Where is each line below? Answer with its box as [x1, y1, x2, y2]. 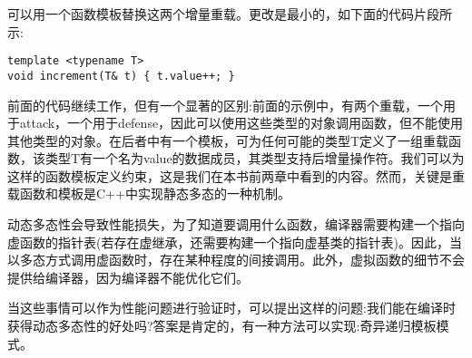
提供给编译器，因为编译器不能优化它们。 [7, 267, 249, 286]
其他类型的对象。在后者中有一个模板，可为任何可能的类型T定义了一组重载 [7, 131, 449, 150]
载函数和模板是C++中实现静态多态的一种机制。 [7, 184, 290, 203]
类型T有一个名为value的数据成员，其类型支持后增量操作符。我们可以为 [44, 149, 465, 168]
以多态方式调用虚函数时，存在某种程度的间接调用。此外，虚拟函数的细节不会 [7, 250, 465, 269]
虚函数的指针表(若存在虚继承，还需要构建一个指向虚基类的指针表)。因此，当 [7, 232, 462, 251]
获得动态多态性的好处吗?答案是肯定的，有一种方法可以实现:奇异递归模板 [7, 316, 437, 335]
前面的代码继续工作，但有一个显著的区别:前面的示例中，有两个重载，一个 [7, 95, 443, 114]
